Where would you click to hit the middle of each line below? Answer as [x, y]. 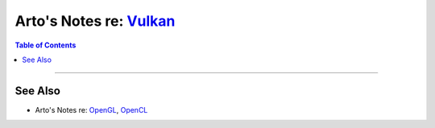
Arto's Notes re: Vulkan [95, 21]
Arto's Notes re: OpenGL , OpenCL [91, 109]
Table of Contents [46, 45]
